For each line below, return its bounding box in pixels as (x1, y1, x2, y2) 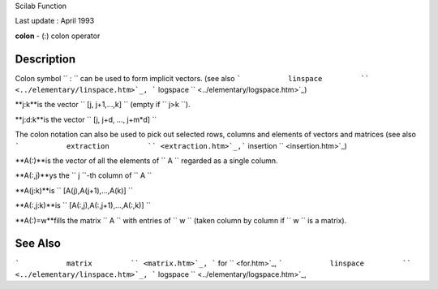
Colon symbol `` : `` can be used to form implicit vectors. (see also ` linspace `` (15, 73, 370, 83)
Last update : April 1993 (15, 16, 95, 26)
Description (15, 52, 76, 66)
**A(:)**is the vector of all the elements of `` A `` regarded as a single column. (15, 156, 278, 166)
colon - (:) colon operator (15, 31, 101, 41)
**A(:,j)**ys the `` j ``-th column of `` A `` (15, 170, 152, 180)
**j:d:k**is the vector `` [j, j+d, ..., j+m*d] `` (15, 114, 157, 124)
